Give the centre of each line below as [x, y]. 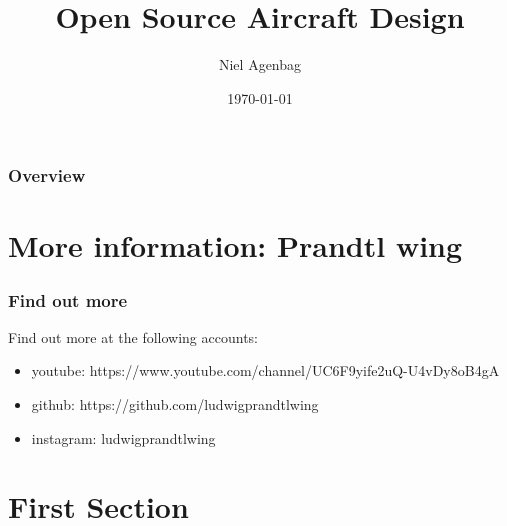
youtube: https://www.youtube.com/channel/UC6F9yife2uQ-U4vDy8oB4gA [265, 370]
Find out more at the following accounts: [133, 336]
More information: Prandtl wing [235, 245]
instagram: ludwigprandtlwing [123, 437]
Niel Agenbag [260, 64]
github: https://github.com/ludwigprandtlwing [175, 404]
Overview [47, 175]
